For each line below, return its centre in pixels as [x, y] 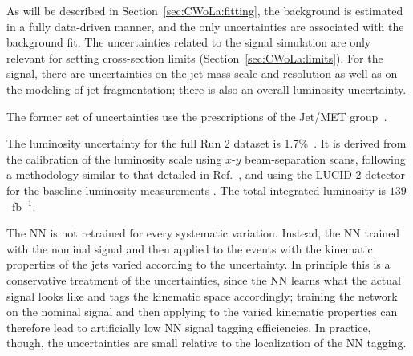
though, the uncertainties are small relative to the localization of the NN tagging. [206, 343]
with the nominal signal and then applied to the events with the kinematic [190, 248]
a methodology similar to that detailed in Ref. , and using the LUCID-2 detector [206, 174]
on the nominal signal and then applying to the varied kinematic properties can [202, 311]
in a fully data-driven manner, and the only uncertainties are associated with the [205, 26]
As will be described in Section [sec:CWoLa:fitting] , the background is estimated [205, 10]
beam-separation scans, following [325, 158]
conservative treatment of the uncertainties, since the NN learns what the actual [204, 279]
